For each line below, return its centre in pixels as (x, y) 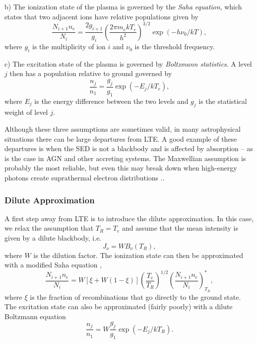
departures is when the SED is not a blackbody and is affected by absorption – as (129, 148)
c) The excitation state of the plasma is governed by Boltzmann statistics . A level (128, 63)
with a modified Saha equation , (53, 265)
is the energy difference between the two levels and (111, 101)
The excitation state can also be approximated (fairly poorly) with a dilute (119, 306)
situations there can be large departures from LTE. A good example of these (121, 138)
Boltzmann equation (35, 316)
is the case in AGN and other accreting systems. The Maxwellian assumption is (125, 158)
